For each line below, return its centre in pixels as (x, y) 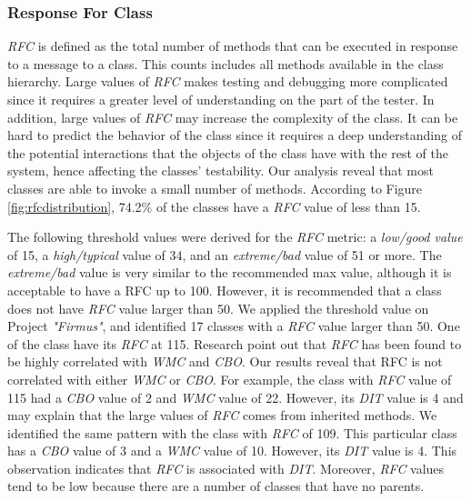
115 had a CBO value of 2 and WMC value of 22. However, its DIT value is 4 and (235, 397)
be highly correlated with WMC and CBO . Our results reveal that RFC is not (225, 361)
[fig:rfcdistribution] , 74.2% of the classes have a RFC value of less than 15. (214, 206)
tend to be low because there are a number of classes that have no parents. (216, 486)
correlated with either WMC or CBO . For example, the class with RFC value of (230, 379)
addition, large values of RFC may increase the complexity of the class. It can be (233, 117)
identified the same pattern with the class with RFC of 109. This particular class (232, 432)
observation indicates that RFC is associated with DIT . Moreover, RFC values (226, 468)
